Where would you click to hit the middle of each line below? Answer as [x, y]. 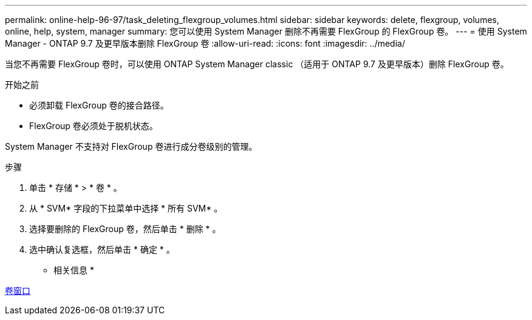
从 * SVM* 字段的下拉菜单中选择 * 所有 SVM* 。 [126, 208]
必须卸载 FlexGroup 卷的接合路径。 [99, 105]
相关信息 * [74, 270]
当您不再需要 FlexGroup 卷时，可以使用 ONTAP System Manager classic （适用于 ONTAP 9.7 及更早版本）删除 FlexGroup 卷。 [257, 64]
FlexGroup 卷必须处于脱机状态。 [94, 126]
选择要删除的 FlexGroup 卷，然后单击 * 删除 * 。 [125, 229]
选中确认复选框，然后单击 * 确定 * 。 [102, 249]
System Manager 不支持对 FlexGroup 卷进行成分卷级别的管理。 [131, 146]
